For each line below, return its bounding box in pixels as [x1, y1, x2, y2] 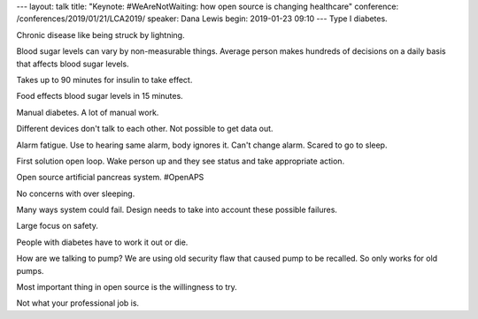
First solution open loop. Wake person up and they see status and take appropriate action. [16, 156, 345, 166]
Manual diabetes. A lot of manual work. [16, 107, 159, 118]
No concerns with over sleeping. [16, 188, 135, 199]
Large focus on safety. [16, 221, 99, 232]
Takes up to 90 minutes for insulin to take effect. [16, 74, 193, 85]
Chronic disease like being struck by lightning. [16, 29, 185, 40]
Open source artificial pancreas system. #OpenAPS [16, 172, 204, 183]
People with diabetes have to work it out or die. [16, 237, 189, 247]
